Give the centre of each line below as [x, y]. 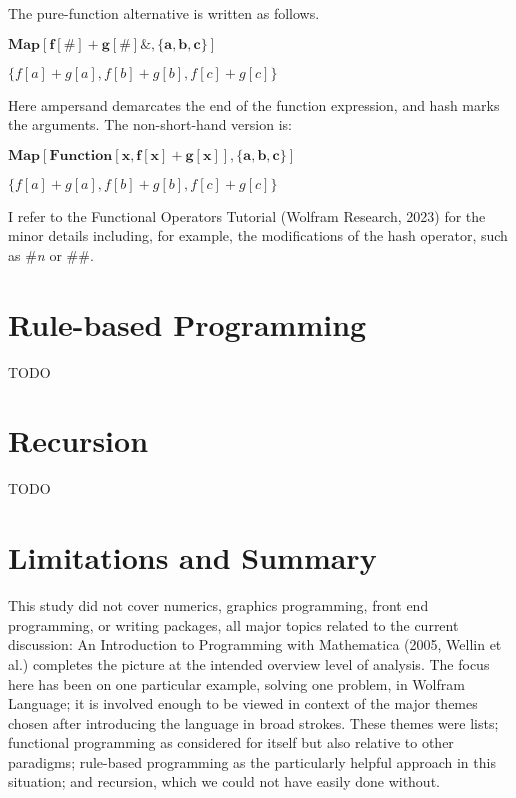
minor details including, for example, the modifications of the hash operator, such [258, 235]
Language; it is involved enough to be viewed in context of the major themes [243, 703]
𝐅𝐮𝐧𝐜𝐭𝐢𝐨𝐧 [81, 155]
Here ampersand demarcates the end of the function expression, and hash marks [254, 104]
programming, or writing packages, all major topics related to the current [233, 624]
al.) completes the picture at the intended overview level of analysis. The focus [249, 663]
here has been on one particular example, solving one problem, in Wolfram [236, 683]
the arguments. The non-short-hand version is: [150, 124]
